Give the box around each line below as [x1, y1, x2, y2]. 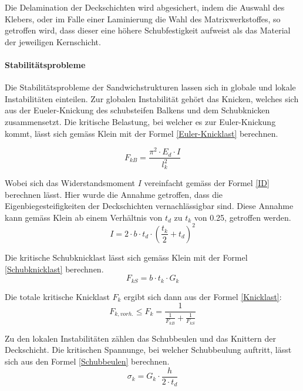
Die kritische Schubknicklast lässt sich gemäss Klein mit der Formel [5, 251, 248, 263]
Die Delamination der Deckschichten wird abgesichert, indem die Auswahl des [5, 1, 285, 13]
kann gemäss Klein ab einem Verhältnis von [5, 211, 163, 223]
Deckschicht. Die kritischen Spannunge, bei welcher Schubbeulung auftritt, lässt [5, 343, 292, 356]
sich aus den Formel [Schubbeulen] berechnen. [5, 355, 170, 368]
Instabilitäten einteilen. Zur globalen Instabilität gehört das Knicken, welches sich [5, 92, 299, 105]
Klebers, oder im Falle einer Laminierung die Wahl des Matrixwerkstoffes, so [5, 12, 281, 25]
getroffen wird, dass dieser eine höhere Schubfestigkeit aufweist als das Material [5, 24, 291, 36]
